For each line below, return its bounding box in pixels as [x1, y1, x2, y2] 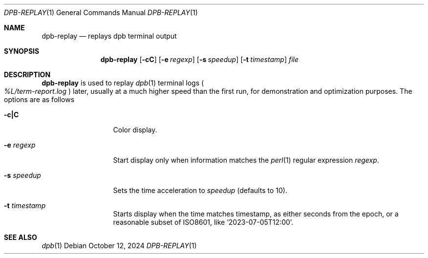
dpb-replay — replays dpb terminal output [42, 32, 177, 40]
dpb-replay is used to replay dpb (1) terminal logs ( [42, 79, 204, 87]
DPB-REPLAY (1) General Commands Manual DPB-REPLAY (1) [4, 8, 198, 17]
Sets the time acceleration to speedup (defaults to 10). [113, 186, 287, 194]
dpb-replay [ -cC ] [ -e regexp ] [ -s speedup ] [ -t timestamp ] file [100, 55, 299, 64]
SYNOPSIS [4, 47, 40, 55]
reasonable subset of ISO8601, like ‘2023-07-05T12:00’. [113, 218, 294, 226]
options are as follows [4, 95, 75, 104]
